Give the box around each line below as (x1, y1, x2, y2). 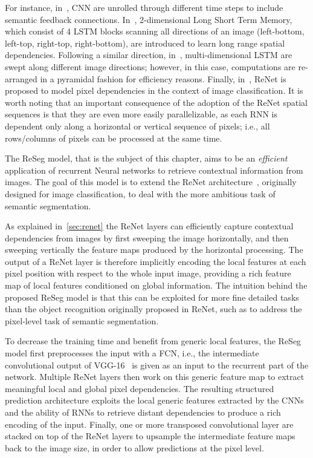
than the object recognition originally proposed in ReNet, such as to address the (5, 303, 302, 315)
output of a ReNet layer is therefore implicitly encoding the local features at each (5, 255, 306, 267)
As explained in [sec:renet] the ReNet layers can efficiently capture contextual (5, 220, 294, 232)
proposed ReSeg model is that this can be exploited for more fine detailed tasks (5, 290, 299, 303)
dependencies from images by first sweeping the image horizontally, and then (5, 231, 289, 244)
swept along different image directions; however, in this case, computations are (5, 60, 295, 73)
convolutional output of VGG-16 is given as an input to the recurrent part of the (5, 358, 309, 371)
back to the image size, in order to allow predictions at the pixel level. (5, 441, 264, 454)
